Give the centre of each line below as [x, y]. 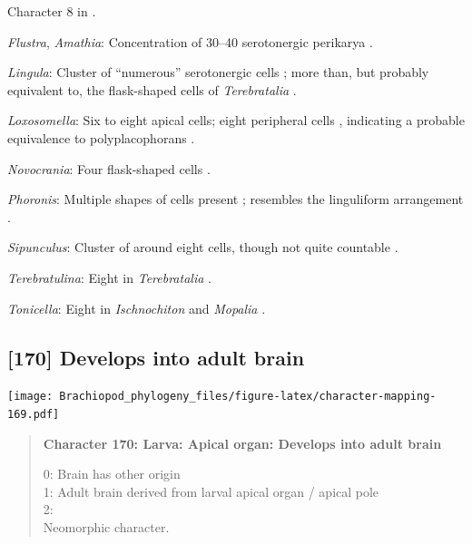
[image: [30, 397]
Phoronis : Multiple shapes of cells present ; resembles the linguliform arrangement [236, 199]
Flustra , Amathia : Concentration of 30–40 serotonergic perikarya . [190, 41]
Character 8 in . [52, 11]
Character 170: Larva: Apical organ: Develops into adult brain [242, 443]
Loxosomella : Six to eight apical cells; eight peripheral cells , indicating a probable [236, 120]
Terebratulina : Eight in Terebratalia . [109, 277]
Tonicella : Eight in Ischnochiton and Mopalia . [137, 308]
